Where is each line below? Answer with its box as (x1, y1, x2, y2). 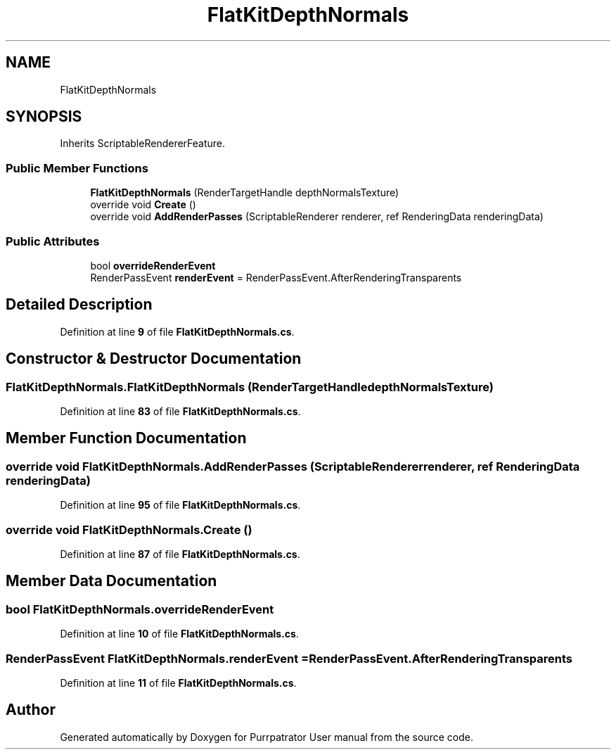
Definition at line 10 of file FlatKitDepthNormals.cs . (60, 628, 299, 640)
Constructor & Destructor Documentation (6, 350, 302, 368)
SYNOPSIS (6, 108, 82, 126)
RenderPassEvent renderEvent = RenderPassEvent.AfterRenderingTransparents (90, 271, 462, 284)
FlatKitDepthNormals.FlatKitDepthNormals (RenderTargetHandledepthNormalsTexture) (6, 379, 494, 394)
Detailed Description (6, 296, 153, 314)
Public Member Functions (6, 160, 148, 175)
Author (6, 701, 56, 719)
